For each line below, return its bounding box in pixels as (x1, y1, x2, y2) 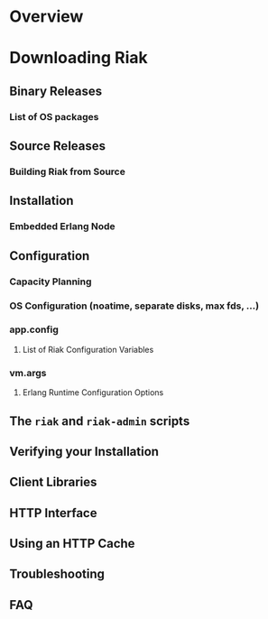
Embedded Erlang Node (9, 220, 116, 233)
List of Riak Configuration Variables (22, 344, 154, 355)
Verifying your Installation (9, 444, 160, 459)
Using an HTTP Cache (9, 536, 135, 551)
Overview (9, 6, 84, 27)
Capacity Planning (9, 275, 92, 288)
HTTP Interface (9, 505, 97, 521)
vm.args (9, 366, 47, 379)
